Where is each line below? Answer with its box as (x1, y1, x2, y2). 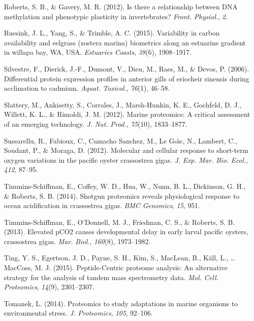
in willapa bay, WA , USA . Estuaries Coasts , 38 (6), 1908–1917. (4, 47, 191, 57)
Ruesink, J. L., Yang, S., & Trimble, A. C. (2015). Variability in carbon (4, 28, 220, 38)
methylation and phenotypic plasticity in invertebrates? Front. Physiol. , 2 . (4, 11, 228, 21)
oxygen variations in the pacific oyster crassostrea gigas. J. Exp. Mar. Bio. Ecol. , (4, 154, 248, 165)
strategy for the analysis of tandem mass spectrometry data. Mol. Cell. (4, 272, 219, 282)
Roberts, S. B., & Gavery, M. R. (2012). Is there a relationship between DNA (4, 1, 238, 11)
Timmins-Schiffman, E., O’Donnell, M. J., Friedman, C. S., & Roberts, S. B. (4, 216, 235, 227)
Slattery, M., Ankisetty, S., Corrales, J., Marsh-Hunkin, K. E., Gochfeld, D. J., (4, 99, 242, 109)
